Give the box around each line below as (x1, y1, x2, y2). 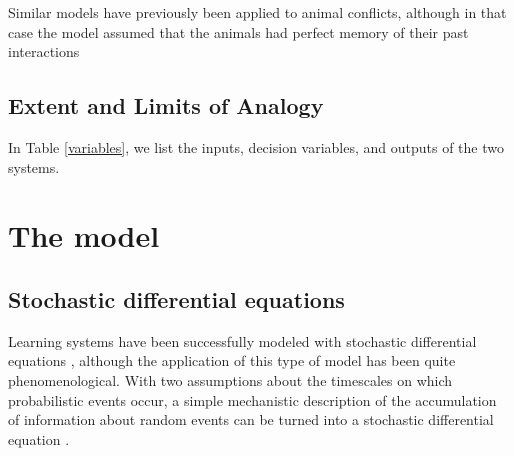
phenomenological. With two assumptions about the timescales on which (8, 369, 453, 390)
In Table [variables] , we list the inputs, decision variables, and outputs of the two (8, 136, 504, 157)
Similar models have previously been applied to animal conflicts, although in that (8, 2, 507, 22)
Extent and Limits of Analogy (8, 90, 324, 121)
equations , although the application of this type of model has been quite (8, 350, 456, 371)
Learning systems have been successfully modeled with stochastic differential (8, 330, 477, 351)
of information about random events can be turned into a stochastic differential (8, 409, 494, 430)
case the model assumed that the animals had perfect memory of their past (8, 21, 469, 42)
